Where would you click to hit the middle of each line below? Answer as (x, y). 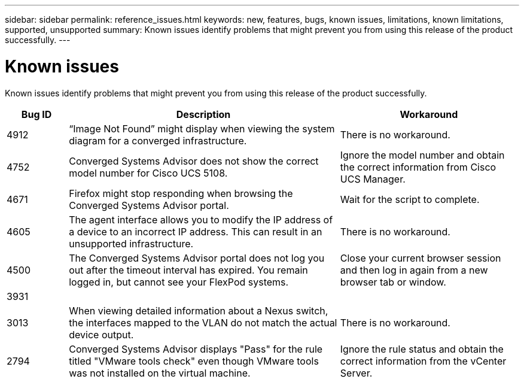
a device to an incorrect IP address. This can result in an (196, 231)
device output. (101, 334)
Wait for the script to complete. (410, 199)
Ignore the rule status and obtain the (422, 349)
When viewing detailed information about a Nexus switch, (199, 310)
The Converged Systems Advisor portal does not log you (197, 258)
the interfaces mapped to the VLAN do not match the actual (203, 322)
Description (203, 114)
